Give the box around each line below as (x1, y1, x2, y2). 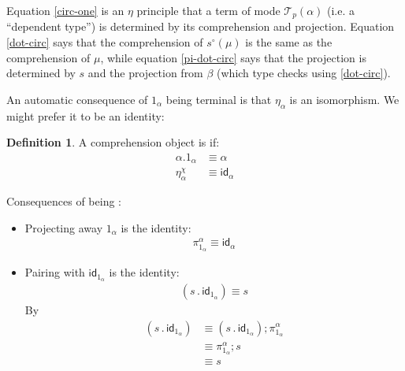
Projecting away (24, 219, 103, 236)
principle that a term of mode (136, 2, 281, 18)
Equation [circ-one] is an (6, 2, 124, 18)
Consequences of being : (6, 193, 121, 210)
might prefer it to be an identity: (6, 107, 165, 124)
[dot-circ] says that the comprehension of (6, 34, 203, 50)
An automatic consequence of (6, 91, 148, 107)
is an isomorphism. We (289, 91, 399, 107)
